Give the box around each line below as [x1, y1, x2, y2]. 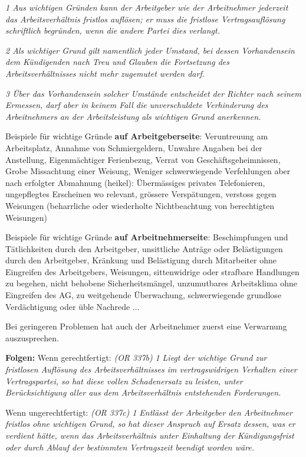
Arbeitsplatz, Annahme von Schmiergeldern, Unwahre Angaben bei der [5, 141, 262, 154]
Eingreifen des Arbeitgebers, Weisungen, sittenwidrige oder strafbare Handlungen [5, 265, 300, 278]
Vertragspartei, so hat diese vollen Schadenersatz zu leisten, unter [5, 374, 243, 387]
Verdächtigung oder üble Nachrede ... [5, 300, 140, 312]
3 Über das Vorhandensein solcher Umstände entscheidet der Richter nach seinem [5, 87, 301, 99]
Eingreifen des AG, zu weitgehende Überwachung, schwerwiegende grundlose [5, 289, 282, 301]
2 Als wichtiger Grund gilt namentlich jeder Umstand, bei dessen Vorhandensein [5, 44, 295, 56]
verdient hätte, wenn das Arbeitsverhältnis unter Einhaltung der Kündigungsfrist [5, 429, 294, 441]
